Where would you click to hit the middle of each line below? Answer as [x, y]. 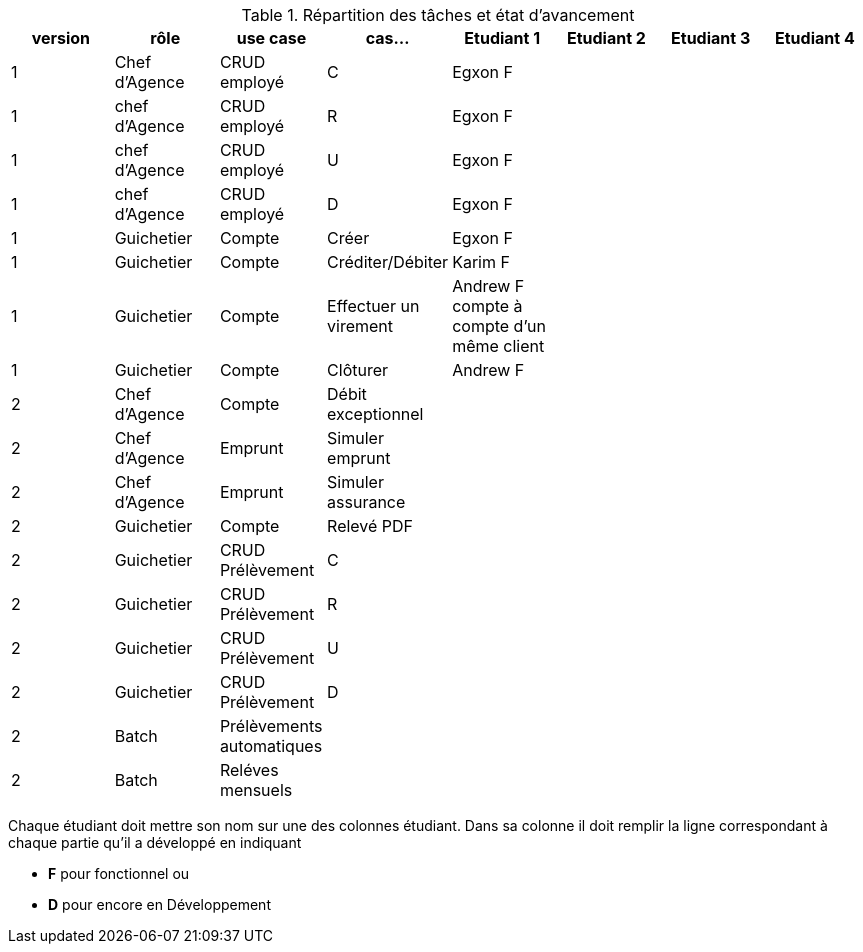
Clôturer [358, 370]
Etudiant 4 [815, 38]
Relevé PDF [370, 526]
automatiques [271, 746]
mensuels [256, 790]
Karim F [481, 262]
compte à [487, 306]
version [61, 38]
